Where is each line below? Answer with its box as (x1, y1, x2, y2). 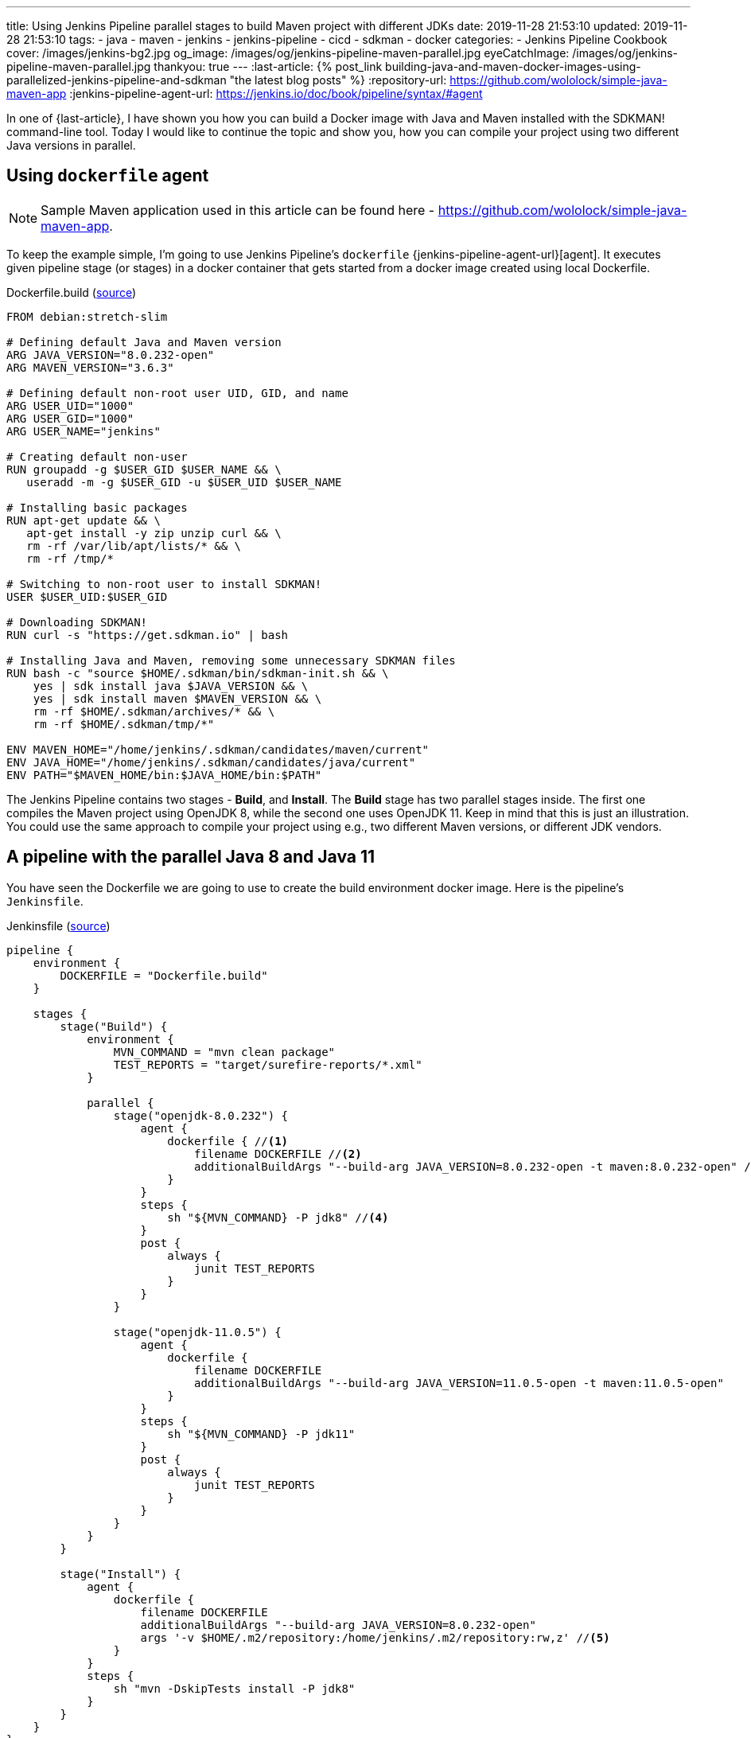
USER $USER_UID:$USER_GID (6, 590, 168, 603)
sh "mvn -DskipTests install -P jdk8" (113, 1681, 356, 1695)
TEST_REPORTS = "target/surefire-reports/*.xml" (113, 1058, 422, 1071)
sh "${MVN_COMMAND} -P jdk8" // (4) (167, 1210, 389, 1224)
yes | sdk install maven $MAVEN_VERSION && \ (33, 692, 322, 705)
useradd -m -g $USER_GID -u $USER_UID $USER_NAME (26, 475, 342, 489)
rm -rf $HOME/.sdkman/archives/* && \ (33, 704, 275, 718)
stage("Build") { (60, 1019, 168, 1033)
